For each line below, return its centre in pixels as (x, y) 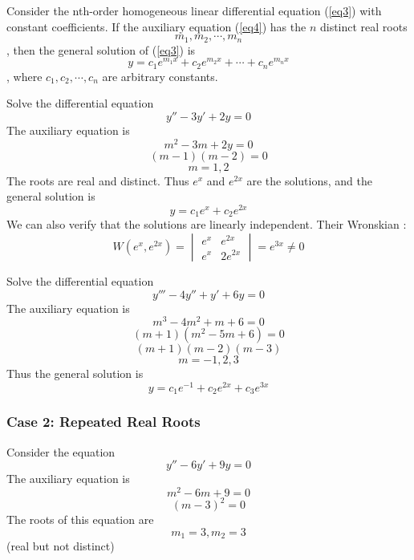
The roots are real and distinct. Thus (98, 180)
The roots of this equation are (80, 519)
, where (24, 76)
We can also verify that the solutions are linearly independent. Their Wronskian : (207, 224)
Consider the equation (61, 451)
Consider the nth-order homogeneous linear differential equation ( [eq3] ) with (194, 10)
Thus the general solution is (75, 373)
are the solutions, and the (309, 180)
